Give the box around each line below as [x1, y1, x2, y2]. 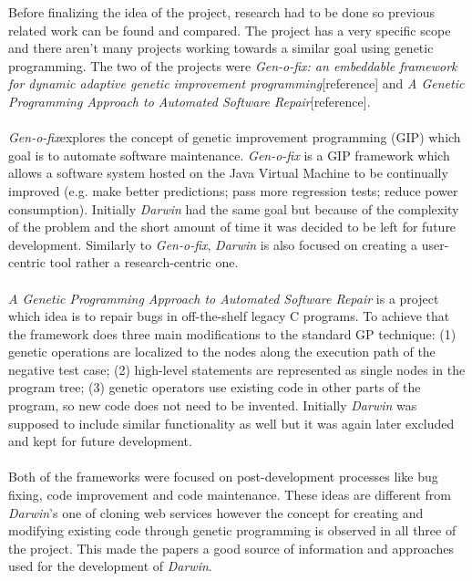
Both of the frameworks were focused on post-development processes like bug [8, 467, 438, 486]
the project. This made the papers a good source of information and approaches [8, 538, 454, 557]
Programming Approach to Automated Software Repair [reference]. [8, 91, 371, 110]
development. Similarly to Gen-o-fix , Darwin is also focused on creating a [8, 234, 417, 254]
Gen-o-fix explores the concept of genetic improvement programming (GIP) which [8, 128, 461, 147]
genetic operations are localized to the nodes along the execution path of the [8, 342, 436, 361]
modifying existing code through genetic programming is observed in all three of [8, 521, 457, 540]
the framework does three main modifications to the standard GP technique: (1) [8, 324, 457, 343]
